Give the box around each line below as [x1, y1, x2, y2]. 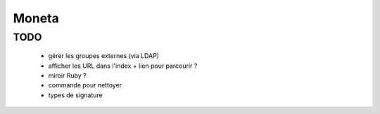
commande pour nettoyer [48, 81, 122, 90]
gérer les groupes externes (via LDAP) [48, 52, 160, 60]
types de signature [48, 91, 103, 99]
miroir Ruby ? [48, 71, 87, 80]
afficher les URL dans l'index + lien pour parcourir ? [48, 62, 198, 70]
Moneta [13, 10, 60, 26]
